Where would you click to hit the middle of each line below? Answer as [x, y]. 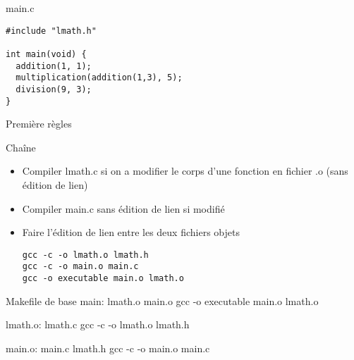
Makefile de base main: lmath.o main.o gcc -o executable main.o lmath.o [162, 300]
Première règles [39, 124]
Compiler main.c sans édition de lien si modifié [123, 208]
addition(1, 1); [54, 66]
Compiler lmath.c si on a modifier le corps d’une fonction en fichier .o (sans [185, 171]
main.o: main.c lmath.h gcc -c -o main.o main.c [108, 348]
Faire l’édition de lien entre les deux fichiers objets [131, 232]
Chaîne [21, 147]
